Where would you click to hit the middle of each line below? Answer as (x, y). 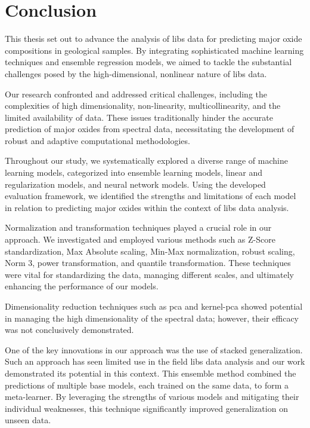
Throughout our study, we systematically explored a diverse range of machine (146, 160)
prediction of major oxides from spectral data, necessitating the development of (150, 129)
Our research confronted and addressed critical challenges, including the (136, 94)
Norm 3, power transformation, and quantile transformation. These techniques (148, 263)
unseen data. (28, 420)
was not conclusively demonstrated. (69, 330)
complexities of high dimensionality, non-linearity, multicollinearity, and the (143, 106)
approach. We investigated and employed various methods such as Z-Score (140, 239)
